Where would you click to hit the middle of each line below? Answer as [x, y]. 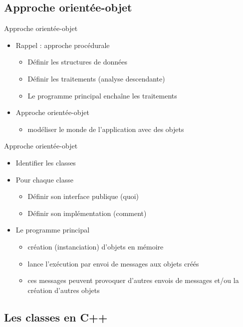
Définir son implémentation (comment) [87, 213]
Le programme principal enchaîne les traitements [102, 95]
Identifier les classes [46, 162]
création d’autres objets [64, 290]
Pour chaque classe [44, 179]
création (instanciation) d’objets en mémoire [96, 246]
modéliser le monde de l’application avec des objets [106, 129]
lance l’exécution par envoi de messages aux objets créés [113, 263]
